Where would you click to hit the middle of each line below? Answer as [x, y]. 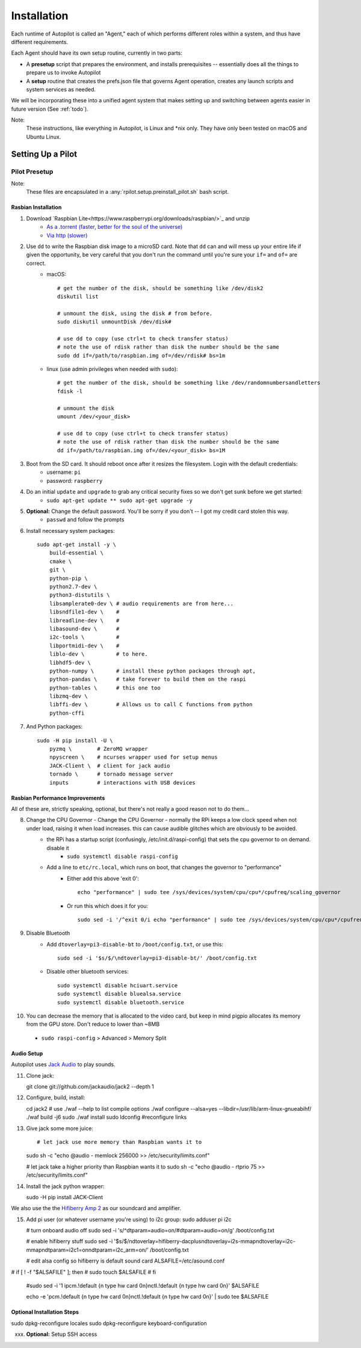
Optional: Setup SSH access [62, 1334]
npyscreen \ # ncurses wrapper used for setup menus [133, 757]
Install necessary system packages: [70, 530]
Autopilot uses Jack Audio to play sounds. [63, 1064]
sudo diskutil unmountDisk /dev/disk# [114, 322]
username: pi [64, 472]
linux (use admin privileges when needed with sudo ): [112, 369]
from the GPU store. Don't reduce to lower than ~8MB [93, 1024]
